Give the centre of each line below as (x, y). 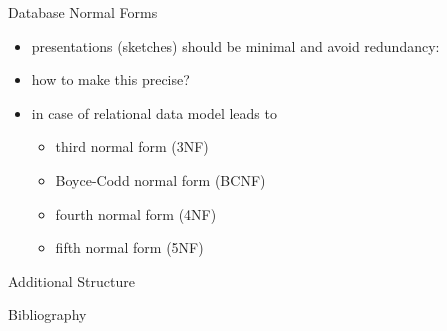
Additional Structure (71, 280)
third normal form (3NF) (132, 146)
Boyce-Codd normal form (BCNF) (160, 179)
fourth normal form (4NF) (136, 213)
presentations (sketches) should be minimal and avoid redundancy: (235, 45)
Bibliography (47, 314)
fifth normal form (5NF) (129, 247)
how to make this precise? (110, 79)
